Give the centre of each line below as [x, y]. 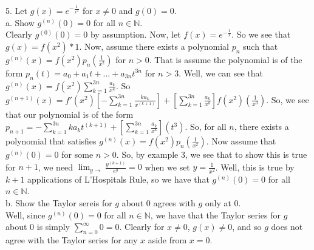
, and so [247, 227]
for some [77, 154]
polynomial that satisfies [51, 141]
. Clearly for [142, 227]
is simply [53, 227]
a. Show [20, 22]
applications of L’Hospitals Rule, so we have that [118, 179]
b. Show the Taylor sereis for [59, 203]
